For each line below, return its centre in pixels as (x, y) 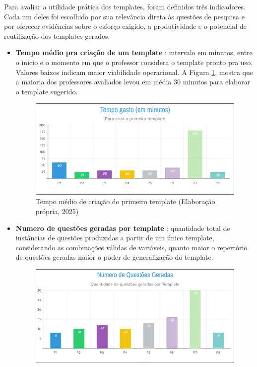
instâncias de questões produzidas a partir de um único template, (115, 238)
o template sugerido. (47, 91)
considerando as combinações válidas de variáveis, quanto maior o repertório (131, 247)
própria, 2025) (57, 211)
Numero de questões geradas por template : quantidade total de (123, 228)
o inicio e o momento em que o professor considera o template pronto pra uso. (134, 62)
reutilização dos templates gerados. (57, 36)
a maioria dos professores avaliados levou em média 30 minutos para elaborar (133, 82)
